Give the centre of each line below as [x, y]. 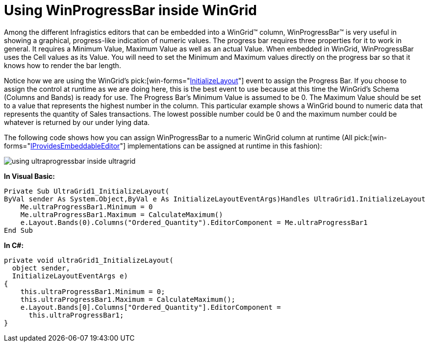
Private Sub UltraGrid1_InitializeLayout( [87, 191]
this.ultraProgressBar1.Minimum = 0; [93, 291]
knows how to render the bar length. [63, 65]
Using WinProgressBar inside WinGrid [130, 10]
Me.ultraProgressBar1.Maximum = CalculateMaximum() [122, 214]
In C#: [14, 245]
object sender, [41, 268]
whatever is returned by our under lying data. [77, 122]
